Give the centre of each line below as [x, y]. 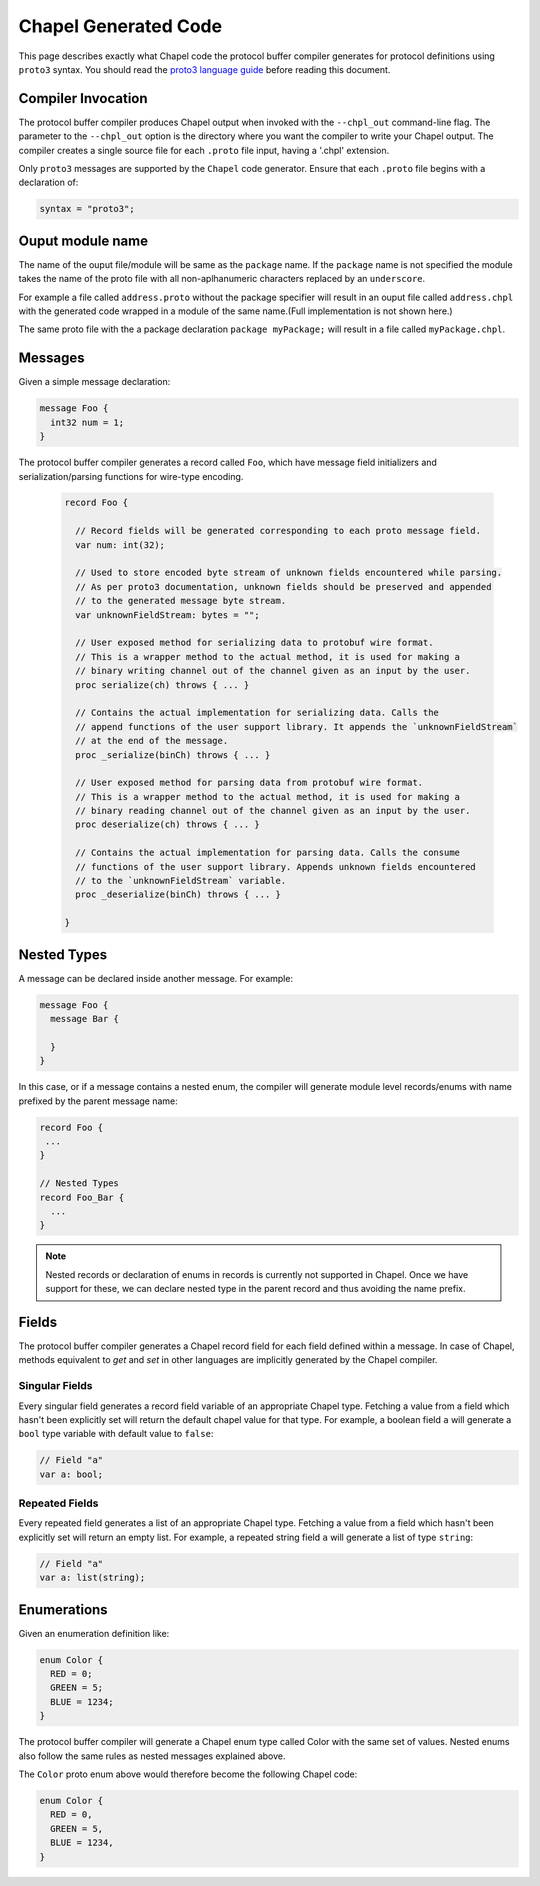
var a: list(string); [92, 1578]
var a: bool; [71, 1474]
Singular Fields [56, 1386]
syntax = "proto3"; [87, 209]
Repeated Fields [58, 1503]
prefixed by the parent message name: [98, 1101]
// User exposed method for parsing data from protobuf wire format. [249, 783]
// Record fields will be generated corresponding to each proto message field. [278, 531]
